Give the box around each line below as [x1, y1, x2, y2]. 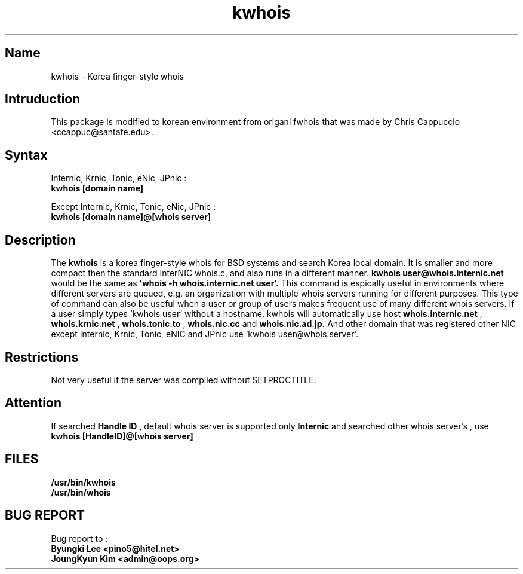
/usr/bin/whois [51, 487, 111, 497]
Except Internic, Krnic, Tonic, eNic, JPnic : [51, 201, 216, 212]
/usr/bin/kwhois [51, 477, 116, 487]
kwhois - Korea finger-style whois [51, 71, 184, 81]
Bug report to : [51, 533, 108, 544]
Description [5, 232, 76, 248]
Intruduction [5, 91, 81, 107]
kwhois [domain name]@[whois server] [51, 212, 211, 222]
